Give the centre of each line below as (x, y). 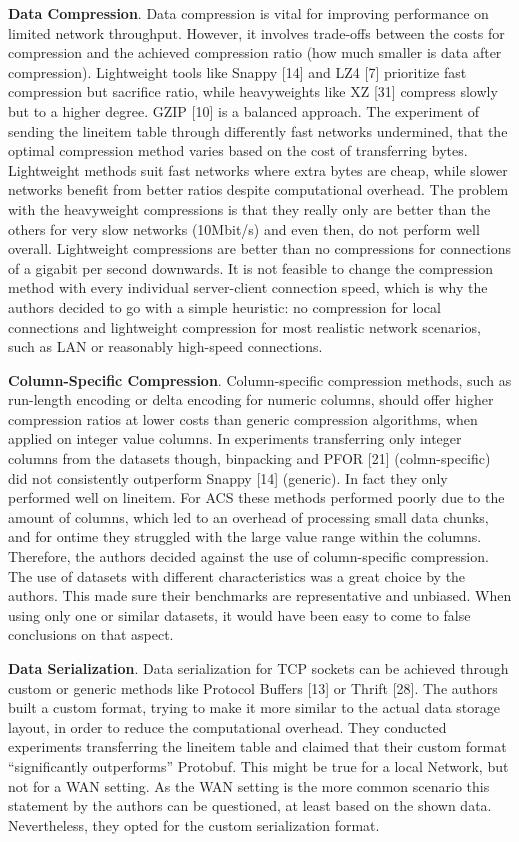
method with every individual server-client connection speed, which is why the (248, 287)
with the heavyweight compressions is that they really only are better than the (249, 208)
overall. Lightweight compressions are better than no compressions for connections (259, 248)
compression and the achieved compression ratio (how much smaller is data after (255, 52)
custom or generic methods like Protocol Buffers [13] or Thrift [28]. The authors (253, 687)
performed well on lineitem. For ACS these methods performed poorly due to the (256, 497)
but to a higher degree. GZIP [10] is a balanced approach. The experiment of (244, 110)
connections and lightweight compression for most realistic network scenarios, (244, 326)
